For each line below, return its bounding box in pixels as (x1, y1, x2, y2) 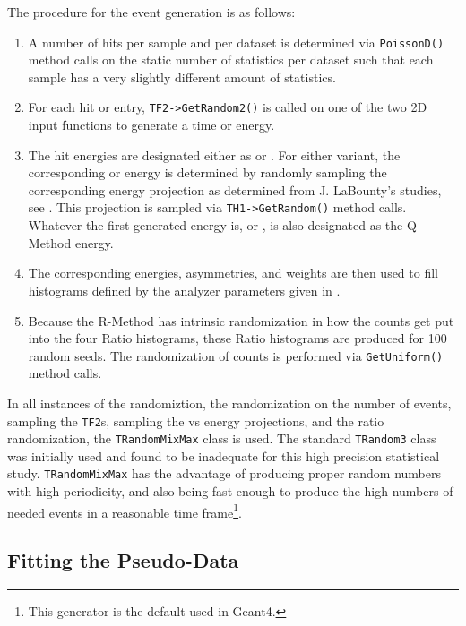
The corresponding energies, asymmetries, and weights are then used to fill (28, 263, 438, 282)
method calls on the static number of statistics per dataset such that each (28, 50, 434, 69)
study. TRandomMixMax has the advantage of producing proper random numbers (7, 464, 442, 483)
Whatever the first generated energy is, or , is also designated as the (28, 216, 403, 235)
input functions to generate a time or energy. (28, 116, 275, 134)
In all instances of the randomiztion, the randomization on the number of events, (7, 393, 452, 412)
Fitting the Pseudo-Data (7, 546, 239, 574)
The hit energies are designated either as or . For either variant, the (28, 145, 401, 164)
